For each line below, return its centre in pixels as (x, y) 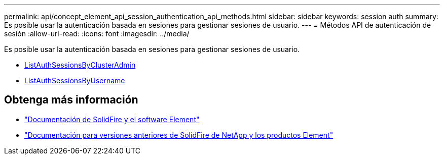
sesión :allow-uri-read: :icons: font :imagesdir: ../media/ (97, 34)
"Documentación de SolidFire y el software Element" (112, 119)
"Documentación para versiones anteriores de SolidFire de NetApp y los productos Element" (179, 135)
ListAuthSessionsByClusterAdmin (80, 65)
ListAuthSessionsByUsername (75, 81)
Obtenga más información (71, 100)
